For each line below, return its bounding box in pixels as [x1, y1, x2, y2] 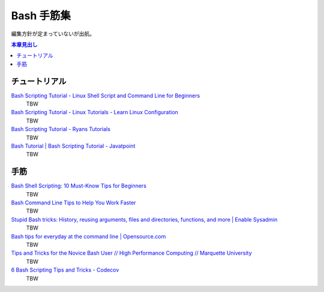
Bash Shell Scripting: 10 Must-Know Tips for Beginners [11, 182, 147, 189]
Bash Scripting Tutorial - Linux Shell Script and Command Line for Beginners [11, 92, 200, 99]
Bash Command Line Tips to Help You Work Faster [11, 199, 136, 207]
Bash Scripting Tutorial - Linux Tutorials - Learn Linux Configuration [11, 109, 178, 116]
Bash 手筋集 [11, 9, 71, 22]
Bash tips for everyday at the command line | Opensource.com [11, 233, 166, 240]
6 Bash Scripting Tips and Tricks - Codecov [11, 266, 119, 273]
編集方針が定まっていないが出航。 [11, 30, 95, 37]
